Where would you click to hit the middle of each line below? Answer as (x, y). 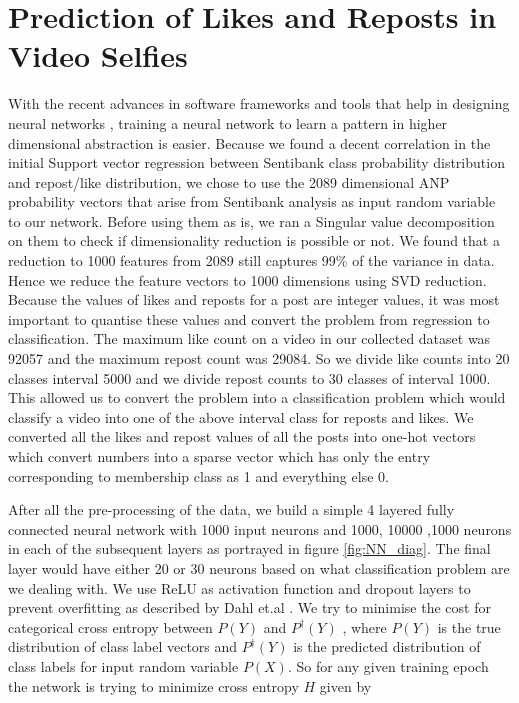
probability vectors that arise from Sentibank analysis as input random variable (252, 201)
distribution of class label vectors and (123, 646)
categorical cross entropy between (110, 626)
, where (364, 626)
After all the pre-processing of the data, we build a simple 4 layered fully (231, 509)
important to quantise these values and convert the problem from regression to (249, 318)
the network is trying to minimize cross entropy (153, 685)
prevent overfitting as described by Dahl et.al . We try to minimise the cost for (249, 607)
